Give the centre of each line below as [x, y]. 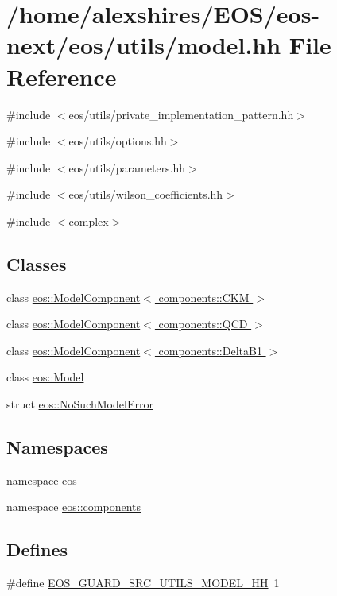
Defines [37, 550]
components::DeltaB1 [210, 350]
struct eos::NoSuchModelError [80, 404]
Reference [62, 76]
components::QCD [203, 324]
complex [89, 221]
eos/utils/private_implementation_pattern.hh [181, 114]
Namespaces [57, 447]
